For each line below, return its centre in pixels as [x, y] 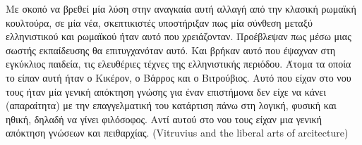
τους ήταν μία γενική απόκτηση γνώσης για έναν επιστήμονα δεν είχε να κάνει [166, 91]
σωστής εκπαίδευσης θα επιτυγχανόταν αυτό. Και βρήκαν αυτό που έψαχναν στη [171, 50]
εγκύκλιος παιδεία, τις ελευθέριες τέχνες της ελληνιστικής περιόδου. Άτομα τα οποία [179, 64]
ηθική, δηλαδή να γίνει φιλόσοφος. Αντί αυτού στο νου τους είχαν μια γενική [164, 119]
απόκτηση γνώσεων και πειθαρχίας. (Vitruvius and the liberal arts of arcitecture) [177, 133]
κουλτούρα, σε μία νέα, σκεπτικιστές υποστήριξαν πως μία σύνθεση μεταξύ [159, 22]
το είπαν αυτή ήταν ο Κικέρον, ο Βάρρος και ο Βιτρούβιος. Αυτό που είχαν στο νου [179, 77]
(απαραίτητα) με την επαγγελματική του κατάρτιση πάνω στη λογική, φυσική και [171, 105]
